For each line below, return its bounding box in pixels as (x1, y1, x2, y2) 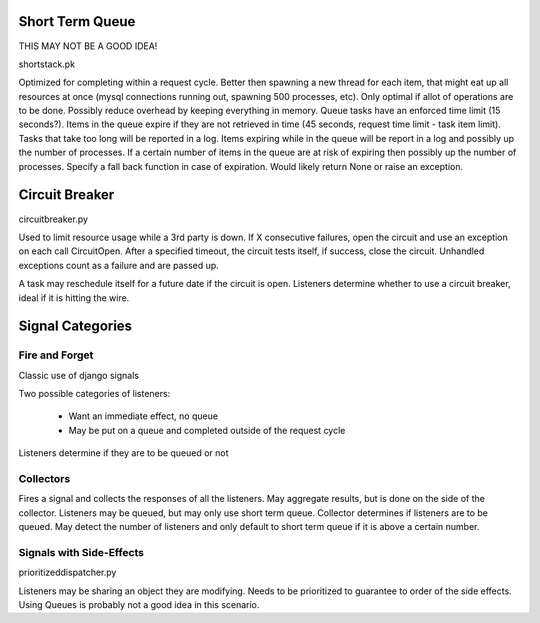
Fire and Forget (18, 348, 94, 362)
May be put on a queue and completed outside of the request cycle (68, 424, 346, 436)
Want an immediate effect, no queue (68, 410, 219, 422)
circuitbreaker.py (18, 213, 89, 225)
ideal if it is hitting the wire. (18, 291, 130, 304)
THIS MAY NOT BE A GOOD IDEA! (18, 40, 158, 52)
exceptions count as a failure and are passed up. (18, 259, 219, 271)
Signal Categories (18, 318, 133, 335)
